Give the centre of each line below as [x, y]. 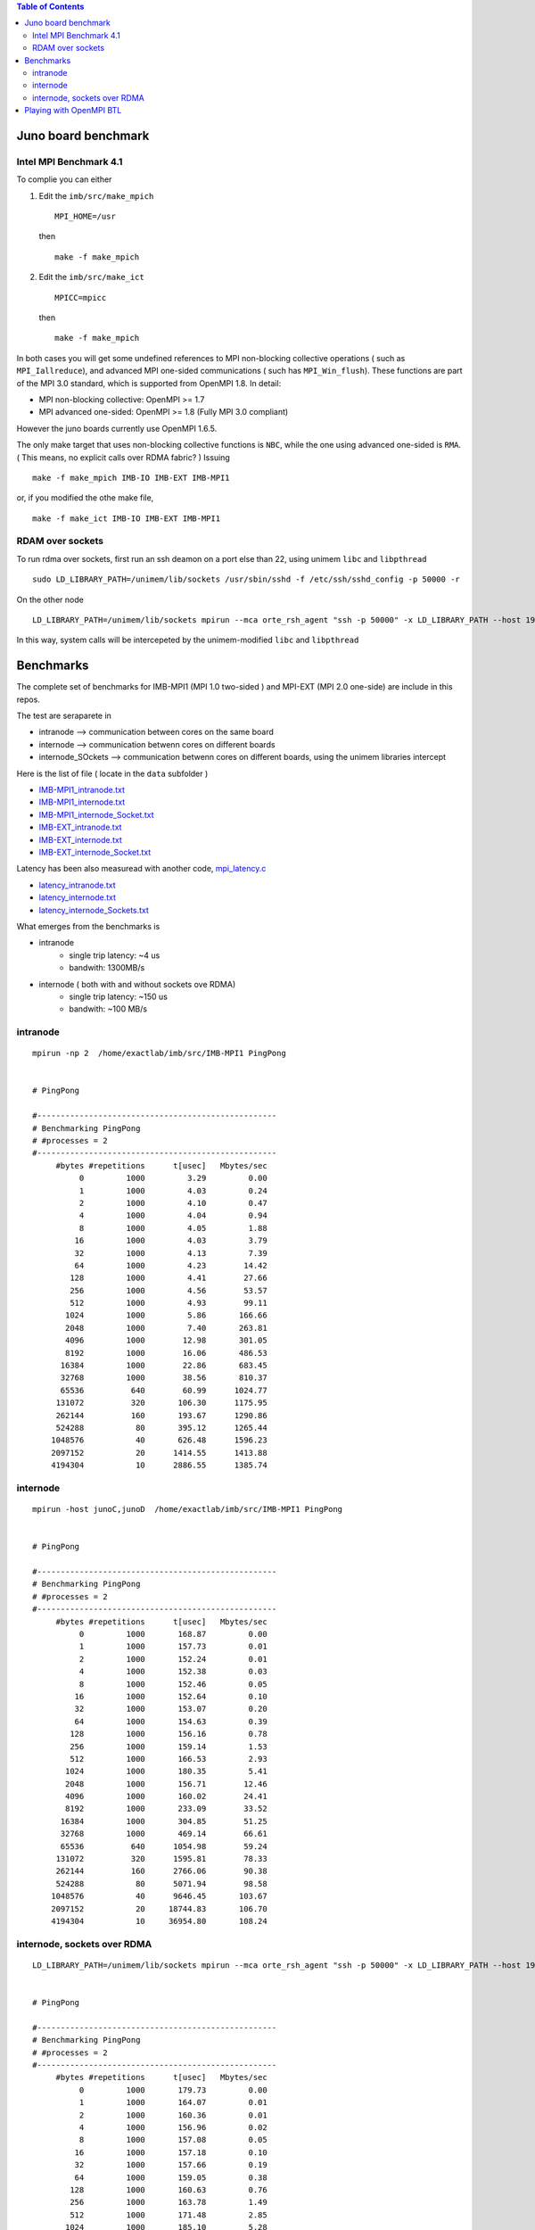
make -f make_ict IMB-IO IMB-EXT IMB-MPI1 [127, 518]
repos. [28, 699]
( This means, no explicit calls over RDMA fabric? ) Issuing [123, 457]
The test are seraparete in [64, 716]
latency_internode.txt [77, 897]
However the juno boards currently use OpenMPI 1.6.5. [117, 428]
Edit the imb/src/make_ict [91, 277]
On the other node [50, 599]
